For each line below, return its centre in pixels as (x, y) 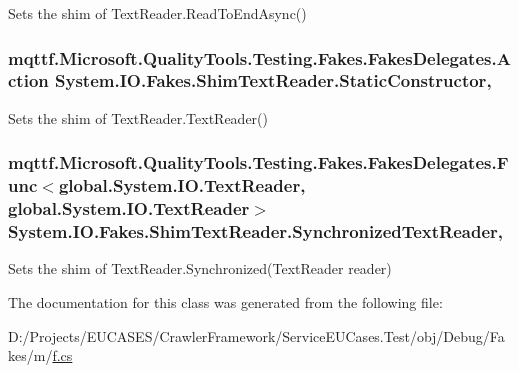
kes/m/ (30, 355)
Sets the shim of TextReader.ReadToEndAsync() (157, 13)
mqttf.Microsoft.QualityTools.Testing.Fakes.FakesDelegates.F (258, 162)
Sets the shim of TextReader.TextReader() (138, 117)
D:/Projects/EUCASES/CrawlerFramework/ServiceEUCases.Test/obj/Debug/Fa (256, 335)
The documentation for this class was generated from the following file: (225, 301)
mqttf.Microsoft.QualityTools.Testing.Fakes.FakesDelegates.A (259, 57)
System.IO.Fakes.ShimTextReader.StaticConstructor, (273, 80)
